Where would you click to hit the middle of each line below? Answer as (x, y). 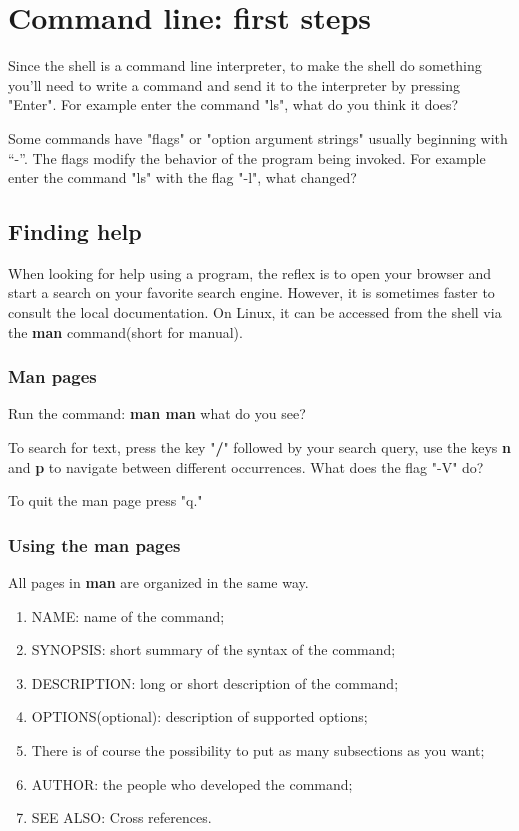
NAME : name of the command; (128, 615)
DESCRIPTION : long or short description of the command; (215, 682)
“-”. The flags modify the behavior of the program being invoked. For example (247, 157)
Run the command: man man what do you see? (157, 413)
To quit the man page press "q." (105, 500)
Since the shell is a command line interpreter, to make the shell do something (245, 65)
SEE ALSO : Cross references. (121, 817)
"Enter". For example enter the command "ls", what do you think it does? (233, 104)
